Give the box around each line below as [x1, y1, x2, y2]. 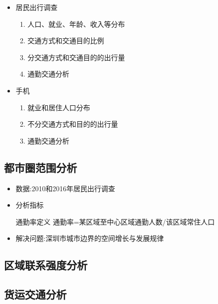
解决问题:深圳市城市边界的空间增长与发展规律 [15, 233, 164, 243]
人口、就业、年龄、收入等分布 [27, 18, 125, 29]
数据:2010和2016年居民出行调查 [15, 183, 115, 193]
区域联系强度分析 [4, 257, 87, 273]
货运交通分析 [4, 287, 67, 302]
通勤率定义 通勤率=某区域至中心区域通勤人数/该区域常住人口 [15, 216, 215, 227]
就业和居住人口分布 [27, 102, 90, 112]
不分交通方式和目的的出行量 [27, 119, 118, 129]
